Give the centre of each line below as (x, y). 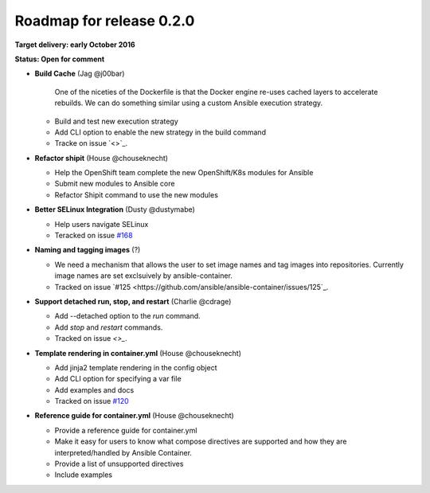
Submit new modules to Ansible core (115, 184)
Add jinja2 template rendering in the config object (136, 367)
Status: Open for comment (60, 59)
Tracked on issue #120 (92, 401)
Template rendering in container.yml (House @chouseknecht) (138, 353)
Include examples (84, 475)
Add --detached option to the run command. (127, 316)
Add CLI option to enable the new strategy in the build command (160, 132)
